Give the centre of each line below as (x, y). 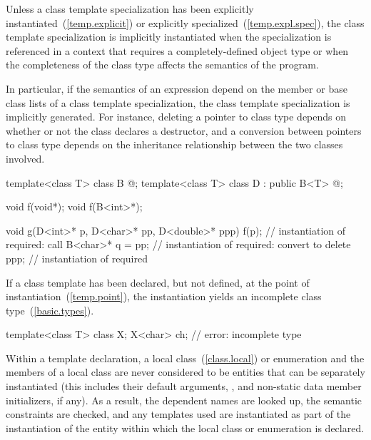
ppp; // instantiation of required (77, 258)
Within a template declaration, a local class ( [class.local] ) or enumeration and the (185, 358)
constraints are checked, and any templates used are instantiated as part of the (178, 414)
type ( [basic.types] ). (50, 310)
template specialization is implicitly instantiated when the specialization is (169, 37)
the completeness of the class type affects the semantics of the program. (162, 65)
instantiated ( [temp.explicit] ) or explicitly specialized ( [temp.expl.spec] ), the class (185, 22)
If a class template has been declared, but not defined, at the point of (158, 282)
